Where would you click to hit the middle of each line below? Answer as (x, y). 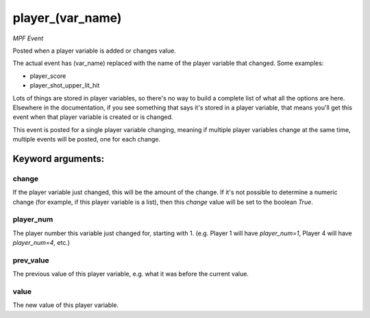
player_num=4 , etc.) (41, 243)
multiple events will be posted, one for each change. (87, 140)
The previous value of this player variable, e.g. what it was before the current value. (131, 274)
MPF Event (28, 38)
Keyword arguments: (59, 158)
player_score (48, 76)
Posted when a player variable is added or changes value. (94, 51)
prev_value (31, 260)
